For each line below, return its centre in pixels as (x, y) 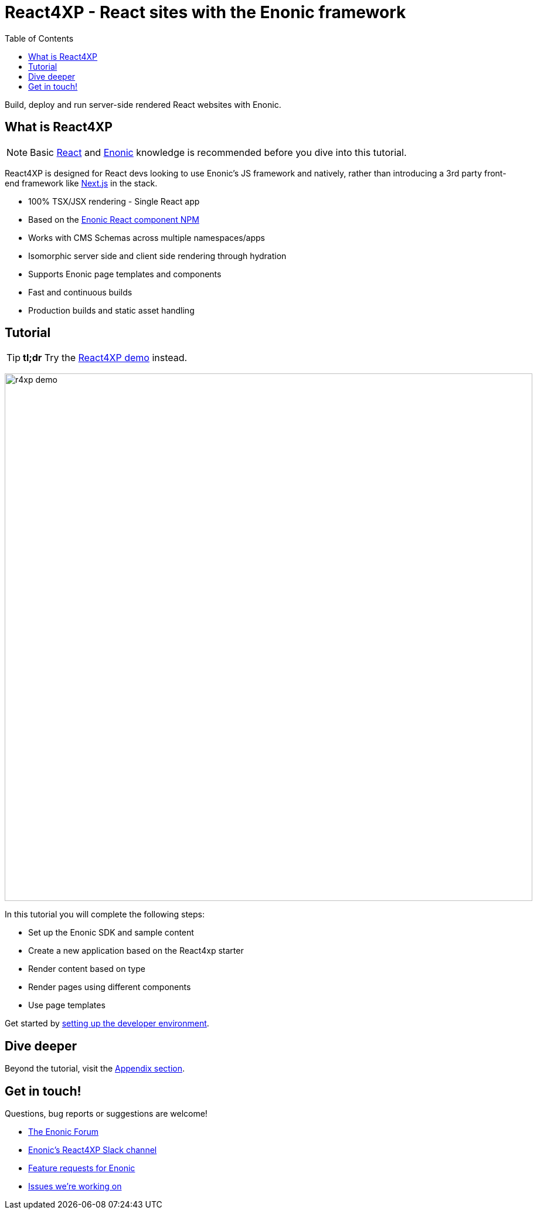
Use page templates (67, 1005)
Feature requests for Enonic (82, 1168)
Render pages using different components (110, 987)
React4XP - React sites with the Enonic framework (205, 12)
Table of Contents (39, 38)
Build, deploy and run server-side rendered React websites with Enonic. (143, 104)
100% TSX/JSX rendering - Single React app (114, 201)
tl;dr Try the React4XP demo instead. (105, 358)
